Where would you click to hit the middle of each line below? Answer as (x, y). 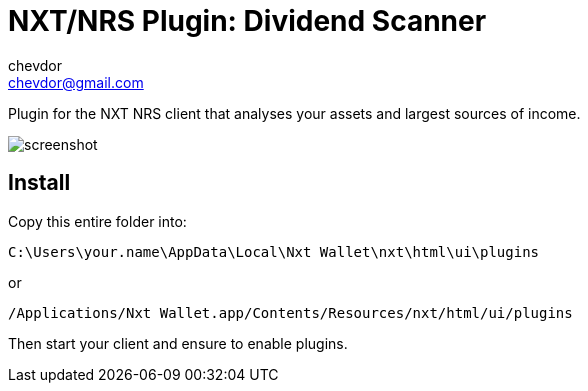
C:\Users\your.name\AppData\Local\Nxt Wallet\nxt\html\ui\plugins (274, 251)
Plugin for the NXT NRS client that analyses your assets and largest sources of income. (294, 113)
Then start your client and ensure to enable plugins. (178, 343)
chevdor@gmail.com (76, 82)
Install (39, 183)
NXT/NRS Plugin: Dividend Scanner (247, 21)
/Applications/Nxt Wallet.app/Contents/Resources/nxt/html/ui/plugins (290, 312)
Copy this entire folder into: (97, 221)
